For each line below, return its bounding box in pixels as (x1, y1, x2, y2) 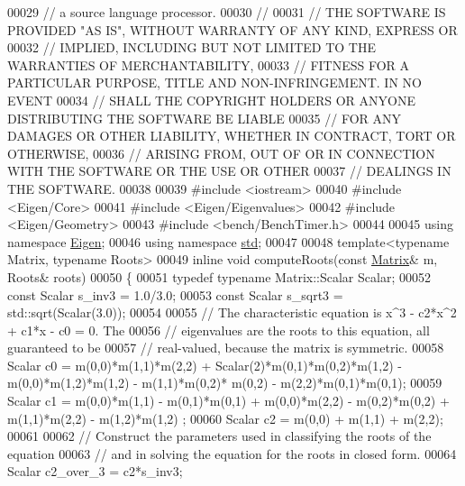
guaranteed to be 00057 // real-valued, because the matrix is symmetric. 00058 (7, 338, 444, 357)
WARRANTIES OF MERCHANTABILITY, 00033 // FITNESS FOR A (7, 55, 410, 74)
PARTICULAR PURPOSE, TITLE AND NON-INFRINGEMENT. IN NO (7, 73, 422, 92)
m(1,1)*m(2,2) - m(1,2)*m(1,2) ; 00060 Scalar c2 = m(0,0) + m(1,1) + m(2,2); (7, 408, 443, 427)
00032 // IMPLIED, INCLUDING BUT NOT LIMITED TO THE (7, 38, 377, 57)
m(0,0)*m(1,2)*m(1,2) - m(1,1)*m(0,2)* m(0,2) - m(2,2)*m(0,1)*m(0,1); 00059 (7, 373, 442, 392)
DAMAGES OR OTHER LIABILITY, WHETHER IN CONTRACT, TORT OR (7, 126, 456, 145)
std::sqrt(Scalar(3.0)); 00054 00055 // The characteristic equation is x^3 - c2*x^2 (7, 303, 457, 322)
